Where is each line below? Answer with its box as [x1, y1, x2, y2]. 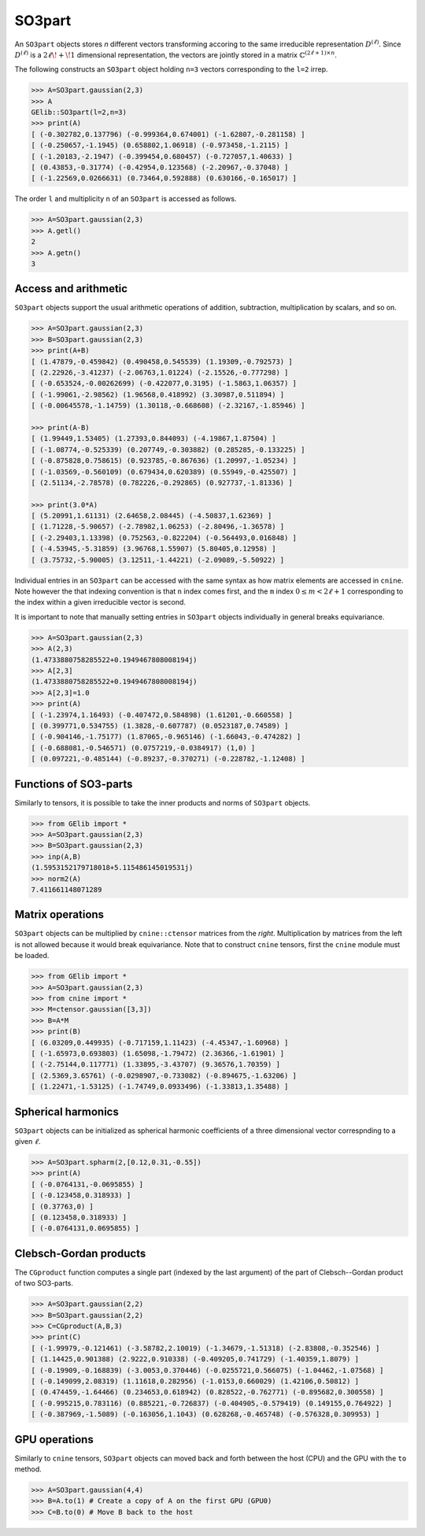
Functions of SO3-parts [14, 777, 133, 790]
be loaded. [14, 951, 50, 960]
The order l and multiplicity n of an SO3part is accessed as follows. [14, 194, 237, 204]
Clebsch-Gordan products [14, 1246, 146, 1260]
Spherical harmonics [14, 1105, 120, 1118]
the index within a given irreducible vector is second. [14, 598, 187, 607]
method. [14, 1464, 42, 1474]
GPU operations [14, 1433, 94, 1446]
